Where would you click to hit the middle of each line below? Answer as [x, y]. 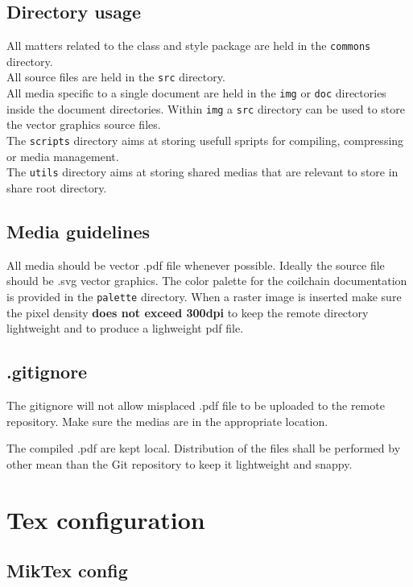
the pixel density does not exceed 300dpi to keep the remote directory [188, 312]
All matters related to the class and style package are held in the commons [189, 45]
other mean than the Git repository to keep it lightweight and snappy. [180, 463]
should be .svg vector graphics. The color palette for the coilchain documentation [207, 281]
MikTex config [67, 570]
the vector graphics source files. [84, 124]
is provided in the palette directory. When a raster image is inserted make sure [204, 296]
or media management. [63, 156]
